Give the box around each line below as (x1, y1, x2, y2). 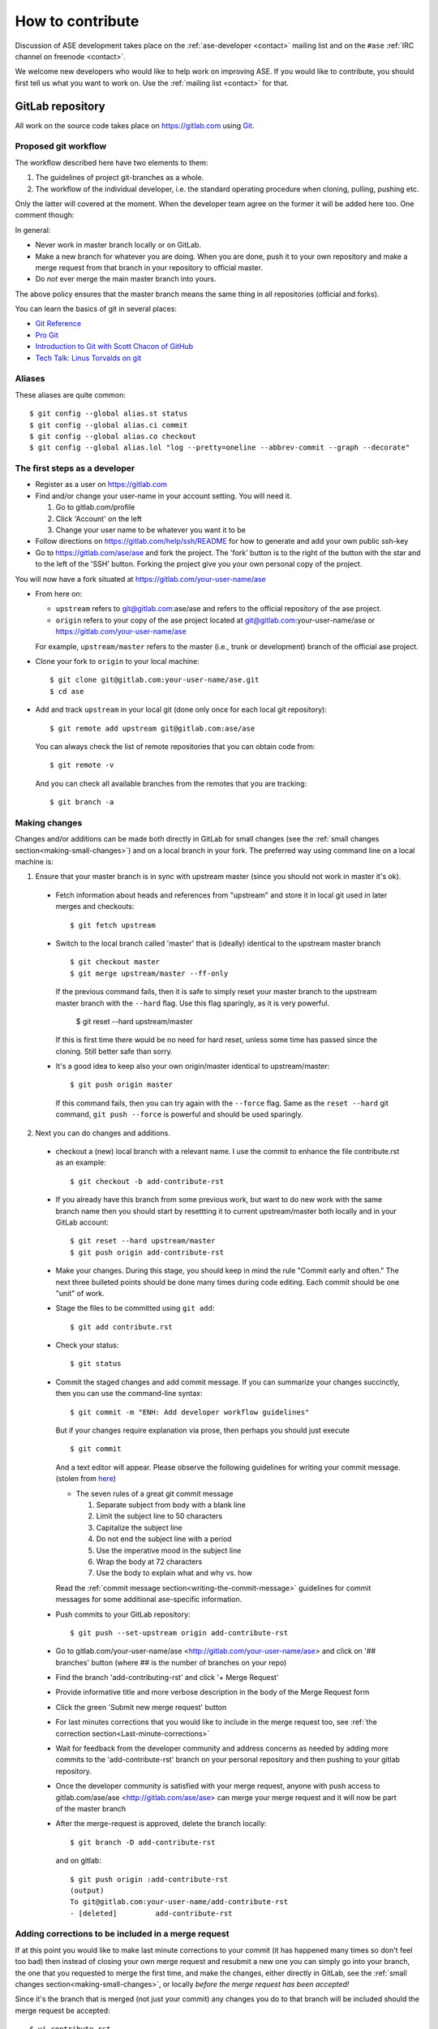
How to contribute (15, 12, 140, 30)
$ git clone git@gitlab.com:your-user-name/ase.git (49, 675, 260, 685)
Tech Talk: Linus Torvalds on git (35, 353, 142, 363)
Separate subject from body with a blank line (96, 1500, 247, 1510)
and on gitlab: (55, 1855, 101, 1866)
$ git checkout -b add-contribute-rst (70, 1177, 225, 1186)
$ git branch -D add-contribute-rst (70, 1837, 216, 1846)
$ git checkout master (70, 958, 161, 967)
